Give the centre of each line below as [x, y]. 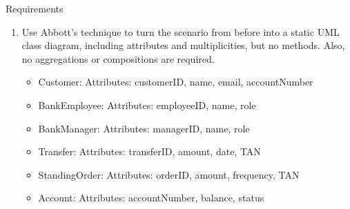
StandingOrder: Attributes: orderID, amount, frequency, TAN [169, 174]
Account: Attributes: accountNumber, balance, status [151, 198]
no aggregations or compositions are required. [118, 58]
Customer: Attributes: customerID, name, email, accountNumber [176, 82]
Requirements [35, 8]
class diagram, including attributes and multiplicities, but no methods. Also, [183, 45]
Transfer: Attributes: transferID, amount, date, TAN [149, 151]
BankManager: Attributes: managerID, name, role [144, 128]
